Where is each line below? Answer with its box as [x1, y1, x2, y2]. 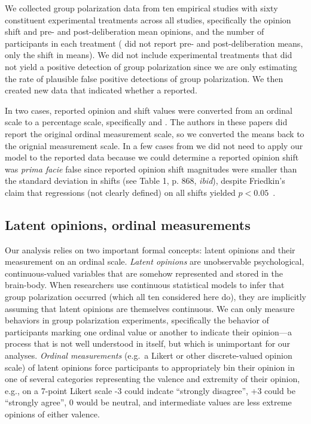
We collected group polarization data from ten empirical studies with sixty [5, 2, 278, 14]
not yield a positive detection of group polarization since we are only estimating [5, 60, 297, 72]
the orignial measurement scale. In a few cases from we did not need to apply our [5, 139, 303, 152]
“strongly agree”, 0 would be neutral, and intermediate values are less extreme [5, 396, 292, 408]
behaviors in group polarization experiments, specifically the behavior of [5, 314, 269, 326]
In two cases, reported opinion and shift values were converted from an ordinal [5, 104, 292, 116]
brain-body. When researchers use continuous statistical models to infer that [5, 278, 285, 291]
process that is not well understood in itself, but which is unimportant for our [5, 337, 291, 350]
